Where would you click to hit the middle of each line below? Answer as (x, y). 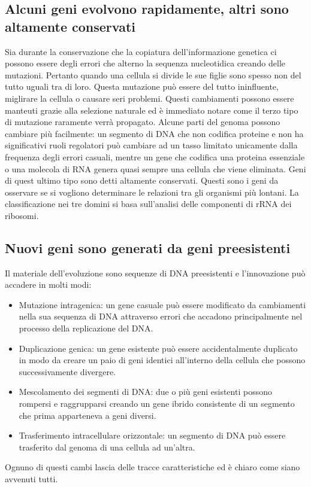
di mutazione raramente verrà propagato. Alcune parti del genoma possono (143, 122)
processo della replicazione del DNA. (86, 328)
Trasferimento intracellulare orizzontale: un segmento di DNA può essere (152, 435)
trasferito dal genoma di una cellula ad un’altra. (107, 447)
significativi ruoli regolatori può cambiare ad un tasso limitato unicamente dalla (151, 145)
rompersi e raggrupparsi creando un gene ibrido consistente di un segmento (157, 404)
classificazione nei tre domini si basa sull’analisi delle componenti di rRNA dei (148, 204)
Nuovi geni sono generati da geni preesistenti (148, 247)
